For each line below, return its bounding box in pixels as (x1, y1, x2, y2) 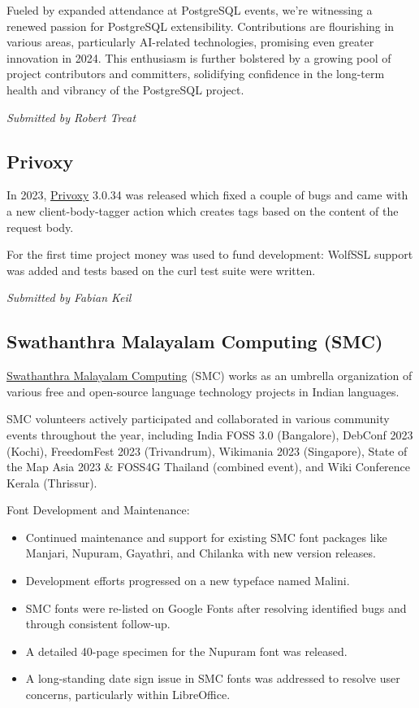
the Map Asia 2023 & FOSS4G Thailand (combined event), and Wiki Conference (6, 458, 411, 475)
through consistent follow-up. (25, 615, 171, 632)
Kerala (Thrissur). (6, 474, 97, 491)
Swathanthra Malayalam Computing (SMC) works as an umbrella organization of (6, 367, 413, 384)
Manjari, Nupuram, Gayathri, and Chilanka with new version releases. (25, 544, 376, 562)
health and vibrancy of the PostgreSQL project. (6, 81, 244, 98)
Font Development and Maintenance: (6, 501, 190, 518)
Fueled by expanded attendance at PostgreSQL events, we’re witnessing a (6, 2, 373, 18)
